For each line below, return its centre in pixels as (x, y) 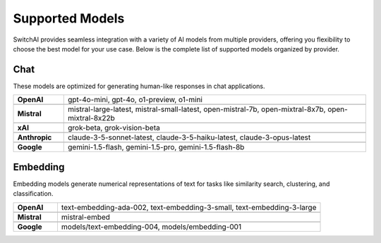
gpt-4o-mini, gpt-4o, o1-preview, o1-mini (135, 100)
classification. (33, 194)
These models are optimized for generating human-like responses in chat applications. (139, 86)
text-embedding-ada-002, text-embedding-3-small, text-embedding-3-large (189, 207)
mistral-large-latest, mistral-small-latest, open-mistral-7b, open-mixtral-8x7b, (196, 109)
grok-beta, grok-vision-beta (114, 128)
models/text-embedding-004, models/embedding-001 (151, 227)
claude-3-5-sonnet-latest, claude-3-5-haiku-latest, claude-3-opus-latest (189, 137)
